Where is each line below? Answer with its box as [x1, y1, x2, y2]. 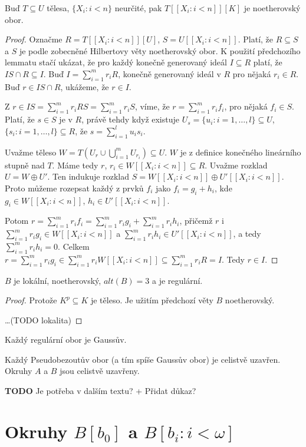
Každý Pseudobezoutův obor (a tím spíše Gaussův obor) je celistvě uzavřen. [5, 353, 281, 365]
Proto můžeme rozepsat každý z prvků [5, 181, 144, 194]
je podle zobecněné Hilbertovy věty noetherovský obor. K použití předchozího [19, 44, 301, 57]
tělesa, [47, 2, 70, 14]
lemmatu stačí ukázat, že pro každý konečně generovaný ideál [5, 56, 227, 68]
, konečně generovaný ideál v [118, 67, 221, 80]
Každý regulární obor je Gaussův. [5, 333, 127, 346]
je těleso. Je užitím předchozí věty [90, 294, 213, 306]
